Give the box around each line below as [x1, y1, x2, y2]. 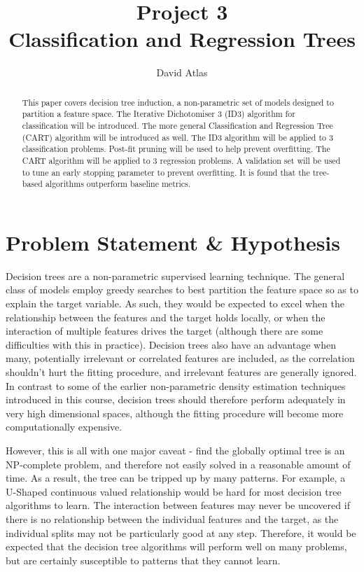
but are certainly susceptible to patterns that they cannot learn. [6, 552, 281, 567]
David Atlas [156, 65, 208, 80]
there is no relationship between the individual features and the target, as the [6, 511, 339, 526]
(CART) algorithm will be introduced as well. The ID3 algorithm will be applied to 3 [22, 131, 333, 143]
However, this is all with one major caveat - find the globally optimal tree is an [6, 443, 345, 458]
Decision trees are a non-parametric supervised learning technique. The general [6, 268, 345, 283]
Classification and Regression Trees [8, 25, 356, 53]
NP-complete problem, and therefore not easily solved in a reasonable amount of [6, 456, 351, 471]
